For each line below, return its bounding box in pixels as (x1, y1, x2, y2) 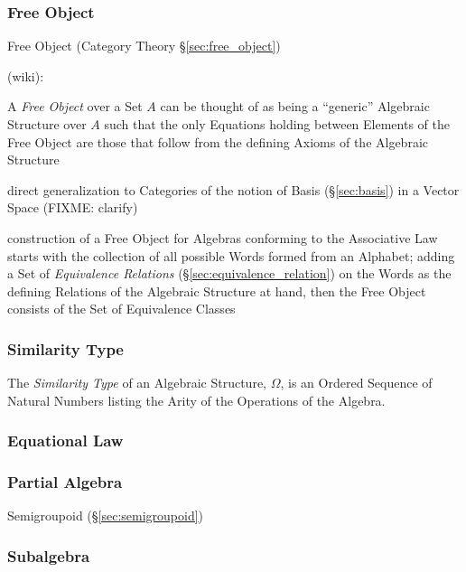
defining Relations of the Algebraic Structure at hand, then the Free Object (7, 281, 426, 300)
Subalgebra (7, 544, 90, 567)
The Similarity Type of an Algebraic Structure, (7, 373, 266, 392)
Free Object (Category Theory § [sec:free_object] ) (7, 36, 281, 55)
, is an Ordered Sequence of (280, 373, 433, 392)
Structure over (7, 115, 87, 133)
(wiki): (7, 66, 44, 85)
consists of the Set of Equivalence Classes (7, 299, 236, 318)
